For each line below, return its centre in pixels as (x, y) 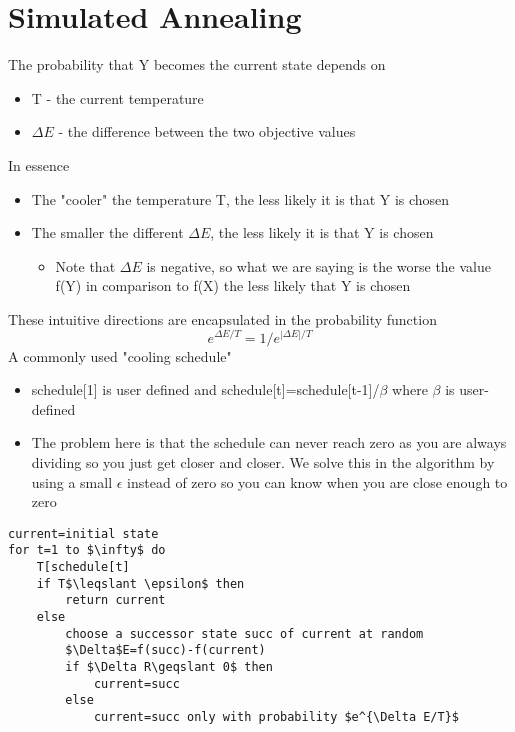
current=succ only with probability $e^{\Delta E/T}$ (276, 716)
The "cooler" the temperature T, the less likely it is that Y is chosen (240, 198)
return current (115, 600)
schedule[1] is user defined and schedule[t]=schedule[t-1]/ (205, 389)
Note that (85, 265)
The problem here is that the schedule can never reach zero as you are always (269, 442)
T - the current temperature (117, 97)
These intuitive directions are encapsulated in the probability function (222, 318)
